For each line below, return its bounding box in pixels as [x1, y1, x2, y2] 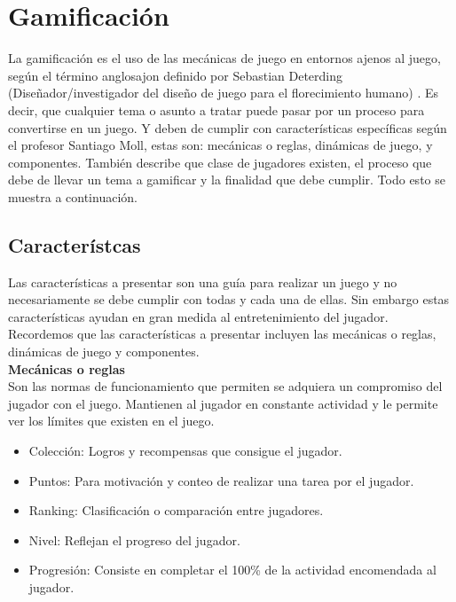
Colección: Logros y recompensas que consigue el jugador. [28, 442, 342, 460]
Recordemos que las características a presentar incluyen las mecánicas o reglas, [8, 324, 436, 343]
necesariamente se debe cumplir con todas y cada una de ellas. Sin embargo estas [8, 290, 450, 309]
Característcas [8, 231, 141, 258]
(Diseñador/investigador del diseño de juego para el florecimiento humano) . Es [8, 83, 439, 102]
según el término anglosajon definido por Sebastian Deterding [8, 66, 343, 84]
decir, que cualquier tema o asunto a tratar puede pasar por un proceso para [8, 100, 425, 119]
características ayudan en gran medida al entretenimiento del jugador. [8, 307, 389, 325]
